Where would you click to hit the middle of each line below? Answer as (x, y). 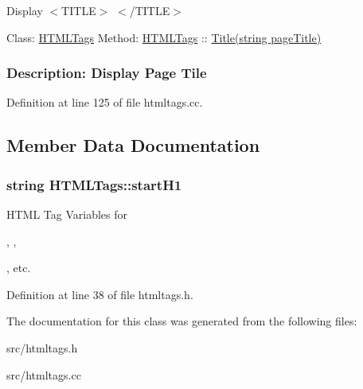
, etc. (19, 268)
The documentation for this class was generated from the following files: (182, 321)
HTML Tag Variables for (67, 214)
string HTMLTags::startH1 (94, 184)
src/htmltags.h (42, 347)
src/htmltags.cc (44, 374)
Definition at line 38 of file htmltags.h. (100, 294)
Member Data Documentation (133, 145)
